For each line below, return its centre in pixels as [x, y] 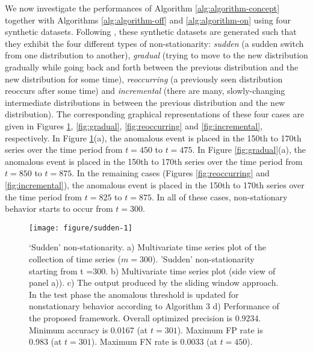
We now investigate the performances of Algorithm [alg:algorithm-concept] [142, 8]
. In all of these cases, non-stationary [219, 196]
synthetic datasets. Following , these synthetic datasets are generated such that [151, 32]
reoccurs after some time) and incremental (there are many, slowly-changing [145, 91]
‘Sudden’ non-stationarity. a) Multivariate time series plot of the [147, 247]
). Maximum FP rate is [220, 329]
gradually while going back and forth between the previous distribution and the [152, 66]
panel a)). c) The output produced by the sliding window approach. [154, 283]
